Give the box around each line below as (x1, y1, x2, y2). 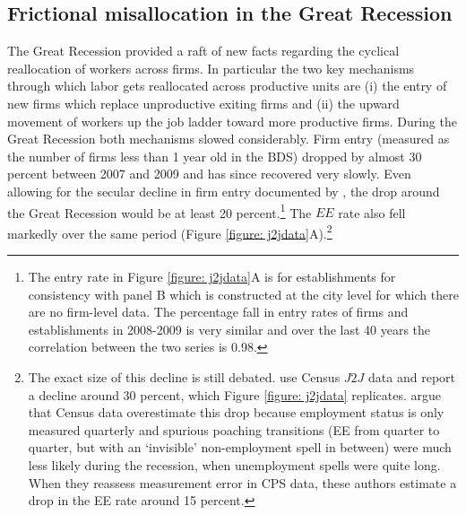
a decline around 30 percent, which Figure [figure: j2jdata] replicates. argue (28, 385, 442, 404)
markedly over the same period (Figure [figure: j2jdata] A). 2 (7, 221, 332, 242)
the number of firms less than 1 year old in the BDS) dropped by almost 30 (7, 146, 422, 165)
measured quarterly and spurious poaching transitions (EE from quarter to (28, 420, 440, 439)
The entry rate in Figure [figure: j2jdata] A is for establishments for (28, 267, 396, 286)
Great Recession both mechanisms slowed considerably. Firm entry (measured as (7, 129, 450, 148)
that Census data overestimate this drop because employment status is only (28, 403, 444, 422)
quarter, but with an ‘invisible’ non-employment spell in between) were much (28, 438, 452, 457)
